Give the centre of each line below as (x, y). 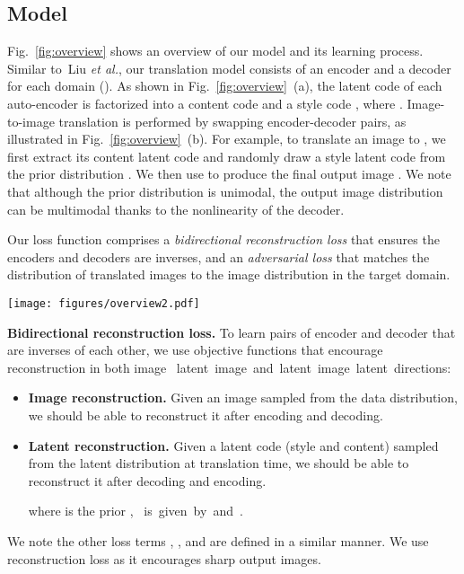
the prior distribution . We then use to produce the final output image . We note (229, 174)
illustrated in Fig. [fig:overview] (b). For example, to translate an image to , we (227, 139)
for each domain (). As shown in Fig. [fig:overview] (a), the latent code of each (225, 86)
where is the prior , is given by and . (136, 511)
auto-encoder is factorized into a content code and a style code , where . (205, 103)
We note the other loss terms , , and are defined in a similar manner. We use (218, 540)
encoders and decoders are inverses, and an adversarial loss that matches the (219, 256)
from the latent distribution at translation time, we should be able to (219, 463)
